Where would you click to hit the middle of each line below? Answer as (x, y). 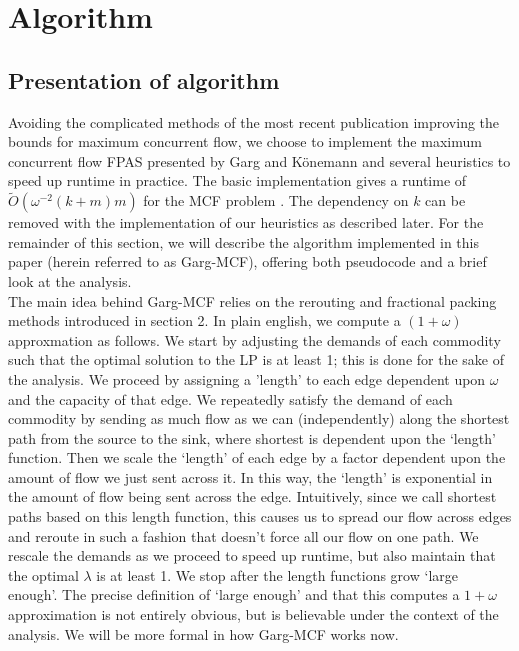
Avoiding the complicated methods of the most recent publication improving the (254, 121)
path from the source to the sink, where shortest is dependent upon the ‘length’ (252, 437)
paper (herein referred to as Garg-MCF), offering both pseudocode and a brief (247, 261)
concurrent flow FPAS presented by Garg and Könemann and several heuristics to (259, 160)
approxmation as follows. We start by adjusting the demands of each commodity (254, 339)
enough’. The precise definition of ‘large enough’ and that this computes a (234, 594)
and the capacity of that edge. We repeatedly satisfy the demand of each (230, 398)
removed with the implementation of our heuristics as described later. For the (246, 222)
